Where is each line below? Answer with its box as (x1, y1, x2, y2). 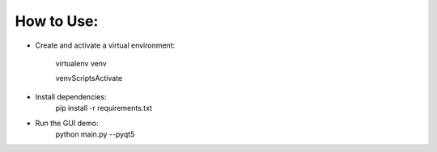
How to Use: (15, 12, 99, 30)
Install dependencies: (35, 91, 107, 101)
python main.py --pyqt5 (55, 129, 135, 139)
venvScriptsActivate (55, 74, 123, 83)
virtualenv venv (55, 58, 107, 68)
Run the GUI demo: (35, 118, 99, 128)
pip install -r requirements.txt (55, 103, 153, 113)
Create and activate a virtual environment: (35, 40, 176, 50)
